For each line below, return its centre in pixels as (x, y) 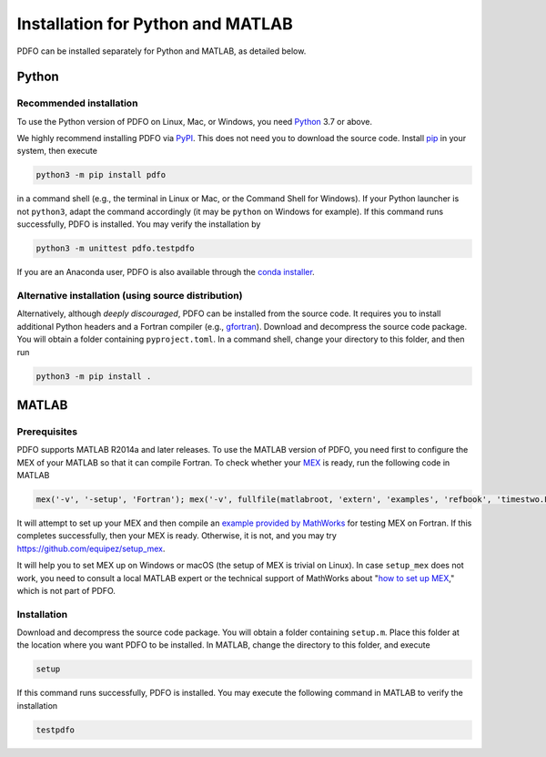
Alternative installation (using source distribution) (130, 295)
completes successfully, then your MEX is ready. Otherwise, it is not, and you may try (177, 536)
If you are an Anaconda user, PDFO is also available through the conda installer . (166, 272)
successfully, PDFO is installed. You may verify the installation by (139, 224)
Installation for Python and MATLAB (155, 24)
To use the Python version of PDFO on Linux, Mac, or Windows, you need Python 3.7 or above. (195, 121)
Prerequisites (47, 431)
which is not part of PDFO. (66, 590)
